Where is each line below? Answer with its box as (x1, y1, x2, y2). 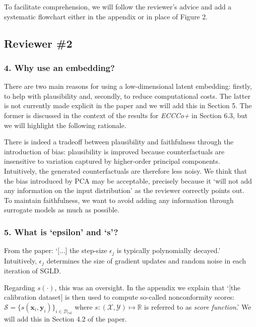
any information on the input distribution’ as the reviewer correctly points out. (4, 185, 245, 196)
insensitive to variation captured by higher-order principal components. (4, 156, 220, 166)
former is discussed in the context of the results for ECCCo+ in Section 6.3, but (4, 110, 248, 120)
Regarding (4, 282, 35, 292)
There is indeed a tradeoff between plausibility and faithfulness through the (4, 136, 234, 147)
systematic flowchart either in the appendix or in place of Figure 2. (4, 11, 208, 21)
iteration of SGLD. (4, 265, 61, 276)
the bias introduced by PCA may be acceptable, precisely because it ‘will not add (4, 175, 252, 186)
